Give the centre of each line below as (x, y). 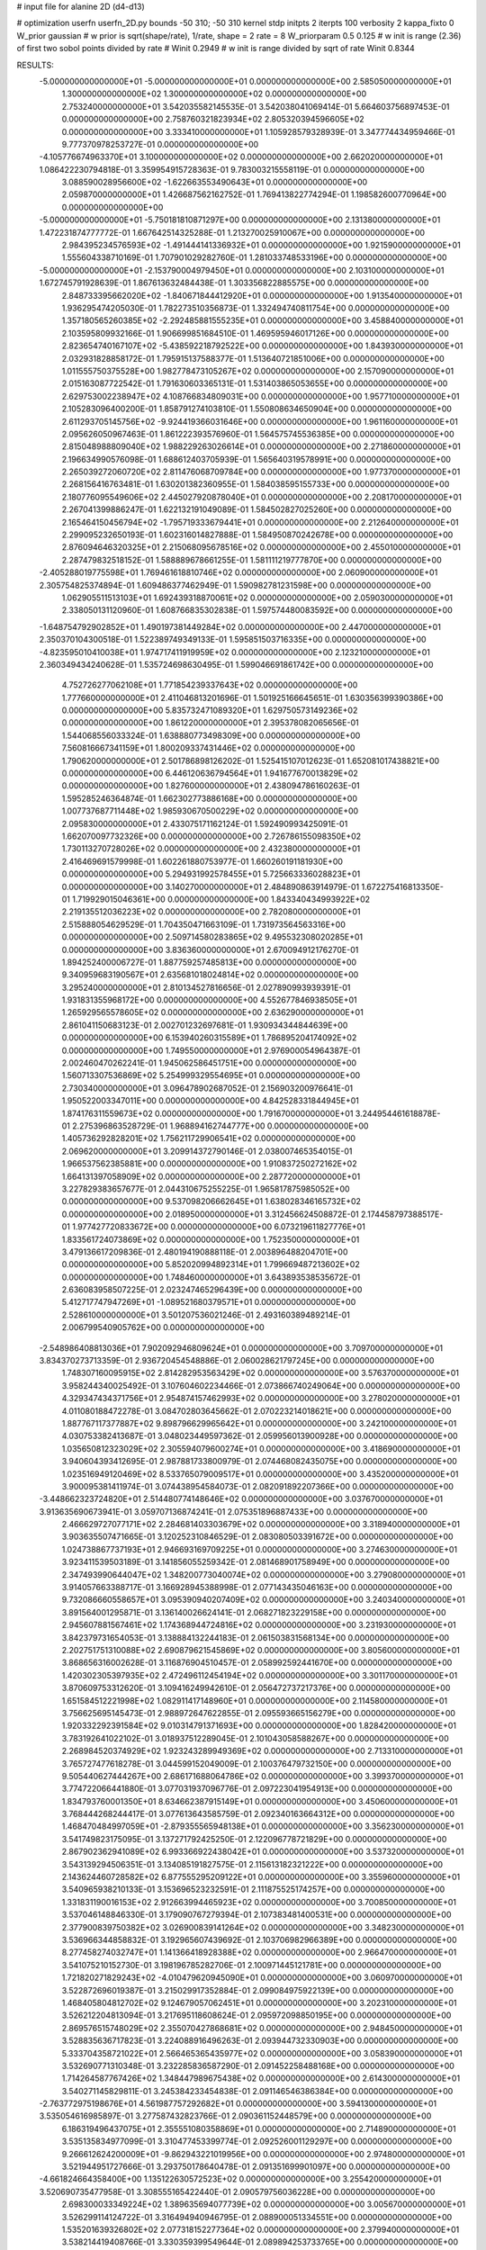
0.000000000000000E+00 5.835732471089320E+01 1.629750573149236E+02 (210, 710)
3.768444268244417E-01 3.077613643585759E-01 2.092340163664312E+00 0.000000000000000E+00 (258, 1814)
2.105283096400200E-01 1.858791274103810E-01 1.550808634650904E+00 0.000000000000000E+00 (256, 409)
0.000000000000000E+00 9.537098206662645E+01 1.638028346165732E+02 (211, 1201)
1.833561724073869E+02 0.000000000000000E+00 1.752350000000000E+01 (211, 1239)
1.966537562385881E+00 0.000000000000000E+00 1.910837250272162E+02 (209, 1164)
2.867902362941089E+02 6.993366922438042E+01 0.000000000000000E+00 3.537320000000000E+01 (263, 1852)
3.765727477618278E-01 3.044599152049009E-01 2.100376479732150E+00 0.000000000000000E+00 (256, 1763)
